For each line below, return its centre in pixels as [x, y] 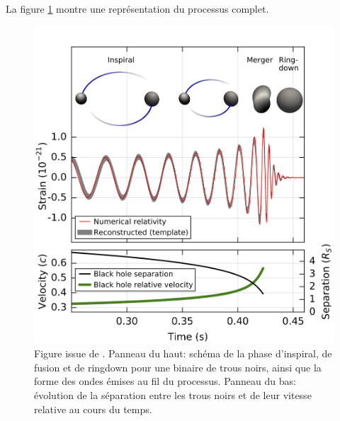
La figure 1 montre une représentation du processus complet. [137, 8]
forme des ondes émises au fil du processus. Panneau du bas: [165, 381]
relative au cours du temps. [93, 409]
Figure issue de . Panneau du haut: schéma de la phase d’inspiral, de [183, 353]
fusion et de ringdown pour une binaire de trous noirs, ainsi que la [178, 367]
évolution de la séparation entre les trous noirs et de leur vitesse [173, 394]
